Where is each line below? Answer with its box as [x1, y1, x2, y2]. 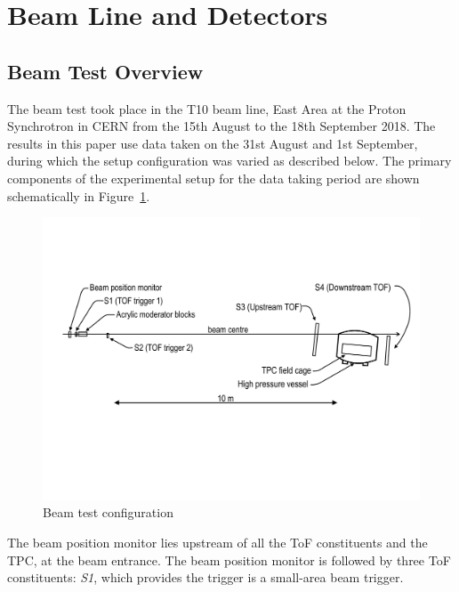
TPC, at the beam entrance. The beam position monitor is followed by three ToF [7, 550, 451, 569]
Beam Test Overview [7, 57, 204, 85]
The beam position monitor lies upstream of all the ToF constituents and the [7, 532, 428, 551]
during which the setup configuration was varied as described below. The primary [7, 151, 452, 170]
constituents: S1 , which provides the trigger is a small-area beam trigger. [7, 568, 404, 587]
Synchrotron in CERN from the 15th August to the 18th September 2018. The [7, 117, 436, 135]
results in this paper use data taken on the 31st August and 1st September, [7, 134, 418, 152]
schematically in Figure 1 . [7, 186, 150, 205]
